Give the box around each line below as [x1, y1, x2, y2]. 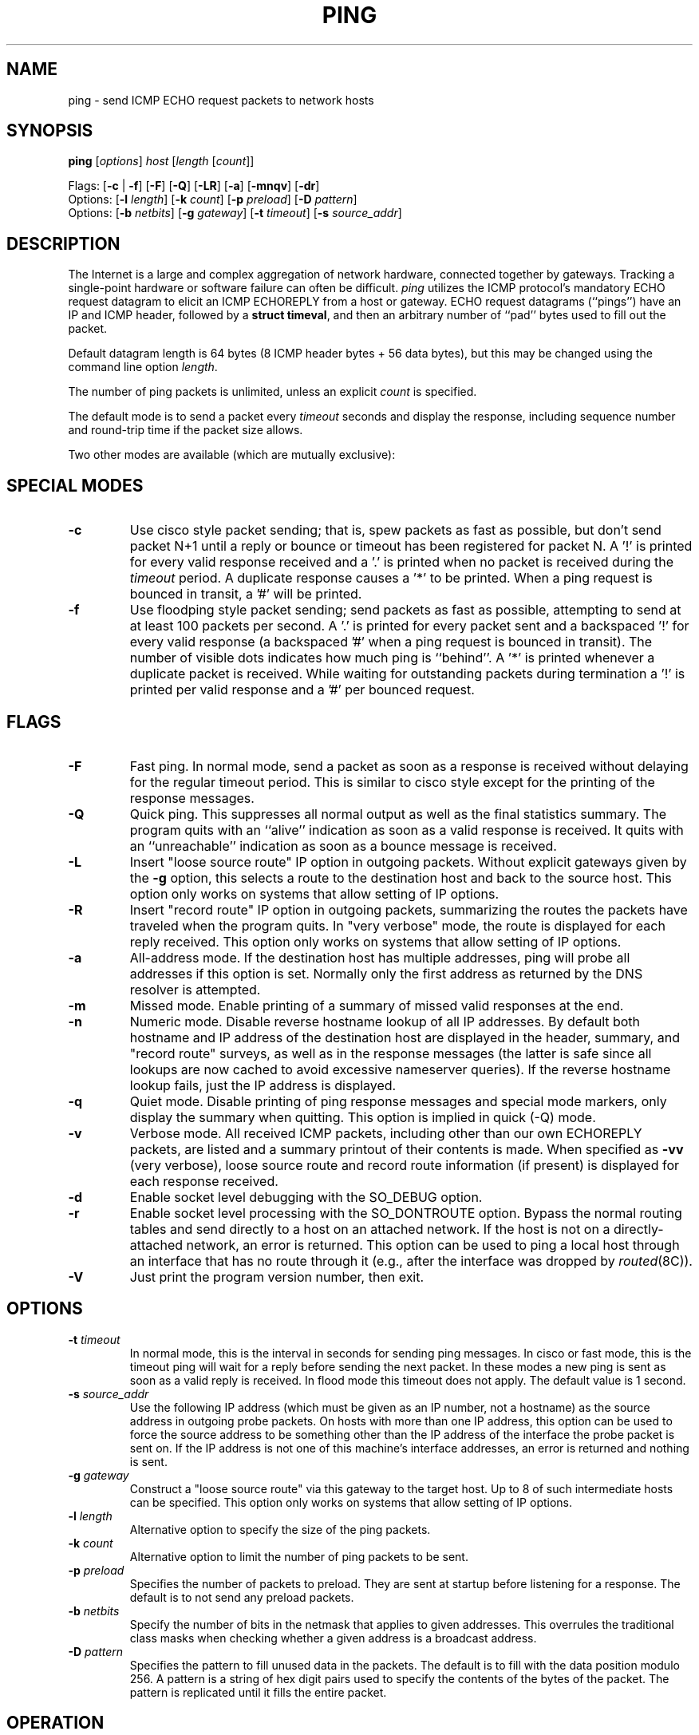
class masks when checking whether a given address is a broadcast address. [129, 1630, 537, 1645]
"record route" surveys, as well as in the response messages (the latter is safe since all [129, 1045, 652, 1061]
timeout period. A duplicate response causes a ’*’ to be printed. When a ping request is [129, 570, 653, 587]
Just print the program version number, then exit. [129, 1268, 425, 1285]
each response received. [129, 1172, 278, 1189]
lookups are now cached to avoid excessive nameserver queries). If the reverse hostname [129, 1061, 671, 1077]
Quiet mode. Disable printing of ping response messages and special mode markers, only [129, 1093, 667, 1109]
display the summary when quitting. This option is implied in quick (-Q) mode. [129, 1109, 596, 1125]
